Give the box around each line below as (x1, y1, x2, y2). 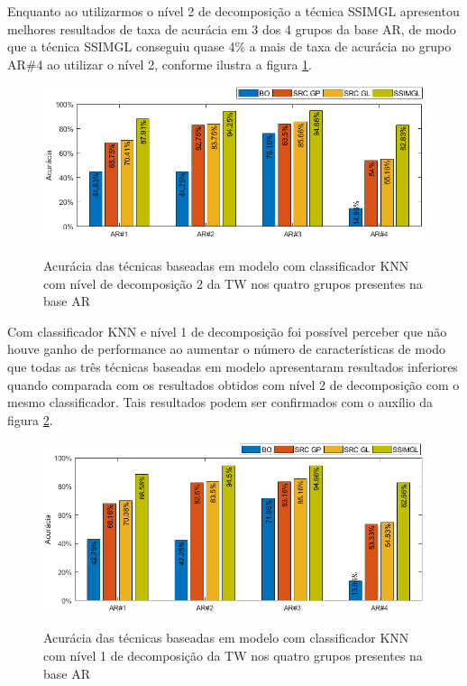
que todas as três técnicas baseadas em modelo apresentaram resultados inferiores (7, 357, 458, 375)
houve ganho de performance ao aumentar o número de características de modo (7, 339, 446, 358)
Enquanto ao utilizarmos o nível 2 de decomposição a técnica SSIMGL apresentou (7, 2, 460, 20)
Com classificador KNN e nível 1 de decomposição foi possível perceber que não (7, 321, 447, 340)
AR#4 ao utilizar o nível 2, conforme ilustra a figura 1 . (7, 54, 313, 73)
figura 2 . (7, 410, 53, 429)
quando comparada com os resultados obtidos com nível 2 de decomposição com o (7, 375, 460, 394)
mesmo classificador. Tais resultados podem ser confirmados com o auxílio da (7, 393, 434, 412)
